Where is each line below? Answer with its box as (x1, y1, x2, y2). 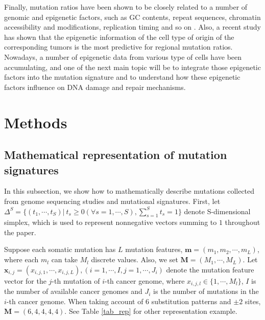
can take (51, 254, 78, 265)
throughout (225, 217, 260, 227)
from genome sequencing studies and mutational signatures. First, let (4, 195, 221, 206)
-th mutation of (52, 275, 100, 286)
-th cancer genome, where (105, 275, 185, 286)
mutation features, (125, 244, 183, 255)
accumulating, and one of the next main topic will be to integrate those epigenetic (4, 61, 261, 72)
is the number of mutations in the (153, 286, 259, 296)
